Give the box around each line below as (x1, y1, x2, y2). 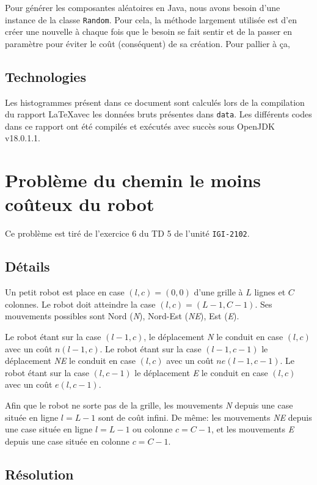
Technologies (5, 67, 86, 86)
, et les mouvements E (211, 423, 294, 435)
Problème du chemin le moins (5, 168, 261, 193)
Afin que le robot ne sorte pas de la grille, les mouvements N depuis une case (5, 399, 293, 411)
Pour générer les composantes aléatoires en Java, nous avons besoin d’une (5, 1, 280, 13)
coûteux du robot (5, 191, 155, 217)
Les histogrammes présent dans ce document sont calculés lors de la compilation (5, 95, 305, 108)
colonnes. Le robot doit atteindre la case (5, 297, 156, 310)
